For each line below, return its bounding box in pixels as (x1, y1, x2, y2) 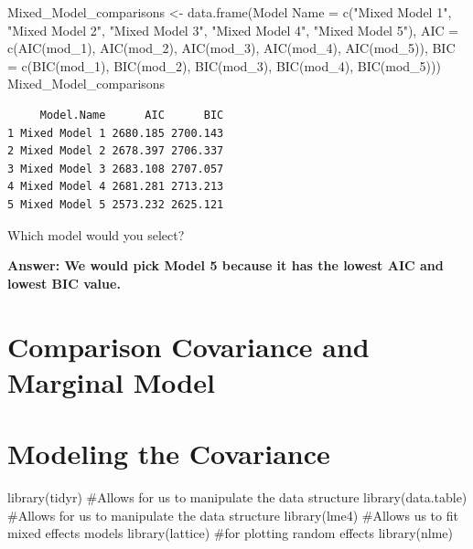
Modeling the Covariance (7, 435, 330, 472)
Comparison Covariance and (7, 327, 370, 364)
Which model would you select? (7, 225, 185, 244)
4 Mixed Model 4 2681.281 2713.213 (7, 180, 224, 194)
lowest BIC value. (7, 273, 121, 292)
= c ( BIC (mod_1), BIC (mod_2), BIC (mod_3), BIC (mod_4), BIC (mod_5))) (7, 56, 441, 75)
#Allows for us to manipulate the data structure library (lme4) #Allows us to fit (7, 505, 458, 524)
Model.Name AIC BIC (39, 108, 224, 121)
